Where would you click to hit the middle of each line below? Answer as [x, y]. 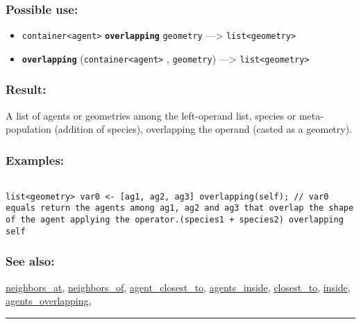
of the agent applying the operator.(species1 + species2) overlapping [175, 220]
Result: [26, 89]
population [28, 129]
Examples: [35, 160]
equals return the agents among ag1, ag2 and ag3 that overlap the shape [180, 208]
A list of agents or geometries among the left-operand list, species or [151, 115]
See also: [30, 261]
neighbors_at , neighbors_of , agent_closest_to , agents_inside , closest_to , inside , [178, 287]
